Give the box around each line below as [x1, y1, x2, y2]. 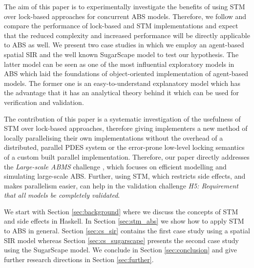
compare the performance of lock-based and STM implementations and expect [4, 21, 238, 31]
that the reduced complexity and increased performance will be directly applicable [4, 30, 250, 40]
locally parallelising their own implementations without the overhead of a [4, 132, 223, 143]
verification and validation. [4, 97, 84, 107]
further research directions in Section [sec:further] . [4, 254, 154, 264]
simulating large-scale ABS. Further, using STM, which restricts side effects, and [4, 171, 246, 181]
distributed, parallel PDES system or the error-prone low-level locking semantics [4, 142, 245, 152]
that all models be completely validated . [4, 190, 120, 200]
